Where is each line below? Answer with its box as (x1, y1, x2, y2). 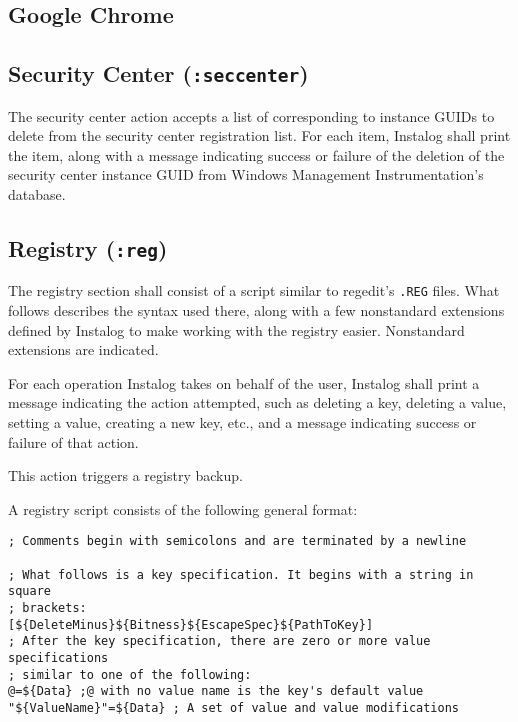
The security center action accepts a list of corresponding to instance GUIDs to (8, 105, 495, 126)
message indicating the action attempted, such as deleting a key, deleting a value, (8, 392, 507, 413)
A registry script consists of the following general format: (8, 498, 358, 519)
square (8, 584, 51, 599)
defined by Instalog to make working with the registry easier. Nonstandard (8, 319, 465, 340)
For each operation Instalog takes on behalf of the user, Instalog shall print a (8, 372, 480, 393)
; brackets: (8, 600, 87, 615)
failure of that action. (8, 431, 139, 452)
